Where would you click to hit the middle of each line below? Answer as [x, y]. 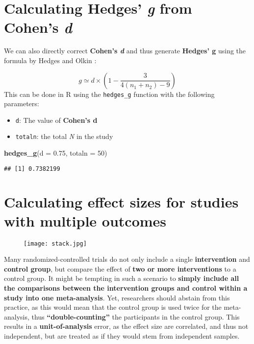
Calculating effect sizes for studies [121, 201]
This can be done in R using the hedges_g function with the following [109, 94]
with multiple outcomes [85, 220]
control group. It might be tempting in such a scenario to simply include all [122, 278]
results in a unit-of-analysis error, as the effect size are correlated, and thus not [126, 326]
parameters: [22, 103]
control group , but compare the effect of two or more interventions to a [120, 268]
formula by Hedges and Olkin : [50, 60]
